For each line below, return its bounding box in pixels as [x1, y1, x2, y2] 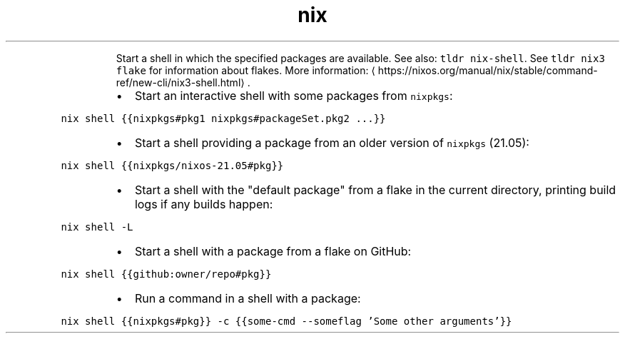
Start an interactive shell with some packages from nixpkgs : [134, 88, 453, 103]
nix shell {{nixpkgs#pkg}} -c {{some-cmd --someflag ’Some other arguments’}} [61, 315, 512, 327]
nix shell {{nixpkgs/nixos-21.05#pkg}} [61, 159, 284, 171]
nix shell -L [61, 221, 133, 233]
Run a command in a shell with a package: [134, 290, 361, 305]
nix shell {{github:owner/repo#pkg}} [61, 268, 272, 280]
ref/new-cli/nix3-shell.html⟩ [116, 76, 245, 88]
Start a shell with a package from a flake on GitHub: [134, 243, 412, 258]
